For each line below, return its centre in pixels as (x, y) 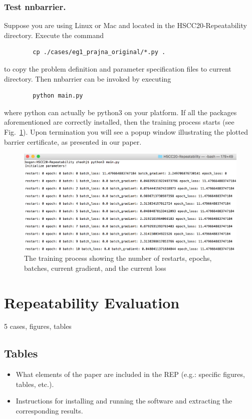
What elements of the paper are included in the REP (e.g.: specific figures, (130, 374)
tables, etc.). (35, 384)
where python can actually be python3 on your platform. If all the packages (120, 112)
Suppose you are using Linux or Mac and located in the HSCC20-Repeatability (125, 25)
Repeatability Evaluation (92, 302)
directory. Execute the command (54, 35)
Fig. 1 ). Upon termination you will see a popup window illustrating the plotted (126, 131)
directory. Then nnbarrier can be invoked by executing (88, 78)
